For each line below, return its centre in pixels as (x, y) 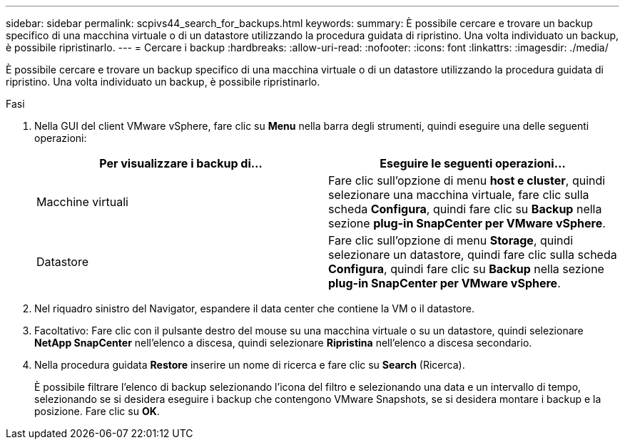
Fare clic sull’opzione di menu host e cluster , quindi (467, 180)
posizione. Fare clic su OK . (97, 411)
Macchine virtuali (82, 202)
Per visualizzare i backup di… (181, 163)
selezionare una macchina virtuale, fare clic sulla (459, 195)
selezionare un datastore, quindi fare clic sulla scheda (473, 255)
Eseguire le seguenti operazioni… (473, 163)
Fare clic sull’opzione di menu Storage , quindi (451, 240)
